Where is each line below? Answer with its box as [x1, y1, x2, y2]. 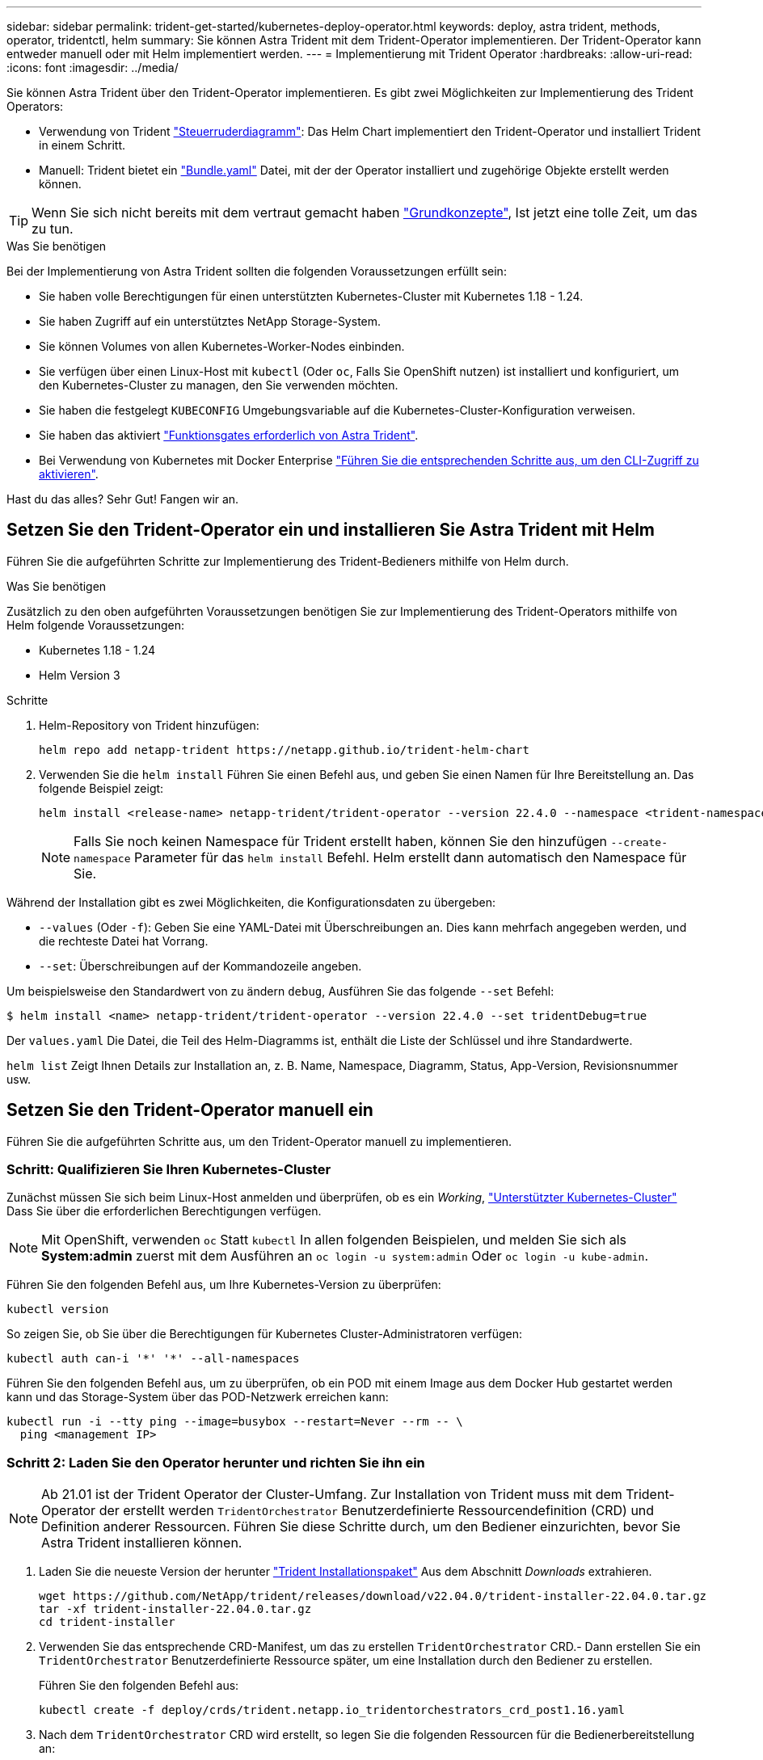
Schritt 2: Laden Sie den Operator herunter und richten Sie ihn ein [6, 1454, 425, 1471]
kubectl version [6, 1303, 109, 1316]
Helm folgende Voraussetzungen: [6, 617, 185, 632]
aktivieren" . [39, 467, 99, 481]
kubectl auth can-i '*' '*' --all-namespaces [6, 1352, 300, 1366]
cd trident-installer [39, 1615, 175, 1629]
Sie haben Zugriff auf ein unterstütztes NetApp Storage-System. [39, 314, 381, 328]
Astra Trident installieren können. [41, 1535, 242, 1552]
